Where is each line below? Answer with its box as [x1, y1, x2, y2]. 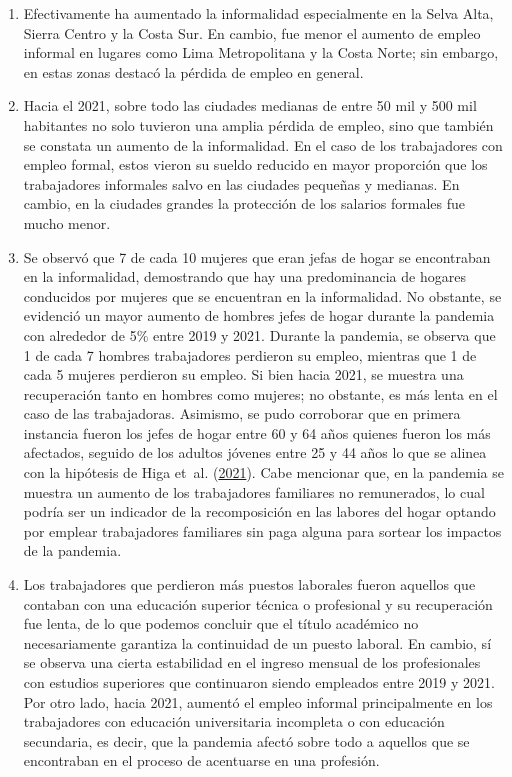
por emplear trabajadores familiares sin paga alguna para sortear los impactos [23, 520, 502, 541]
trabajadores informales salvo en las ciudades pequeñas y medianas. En [23, 173, 460, 194]
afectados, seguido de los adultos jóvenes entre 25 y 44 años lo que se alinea [23, 442, 487, 463]
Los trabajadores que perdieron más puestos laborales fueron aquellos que [23, 574, 476, 595]
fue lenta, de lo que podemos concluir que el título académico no [23, 613, 419, 634]
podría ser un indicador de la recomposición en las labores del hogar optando [23, 501, 496, 522]
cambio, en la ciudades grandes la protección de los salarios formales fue [23, 193, 465, 214]
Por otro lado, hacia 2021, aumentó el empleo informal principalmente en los [23, 691, 493, 712]
